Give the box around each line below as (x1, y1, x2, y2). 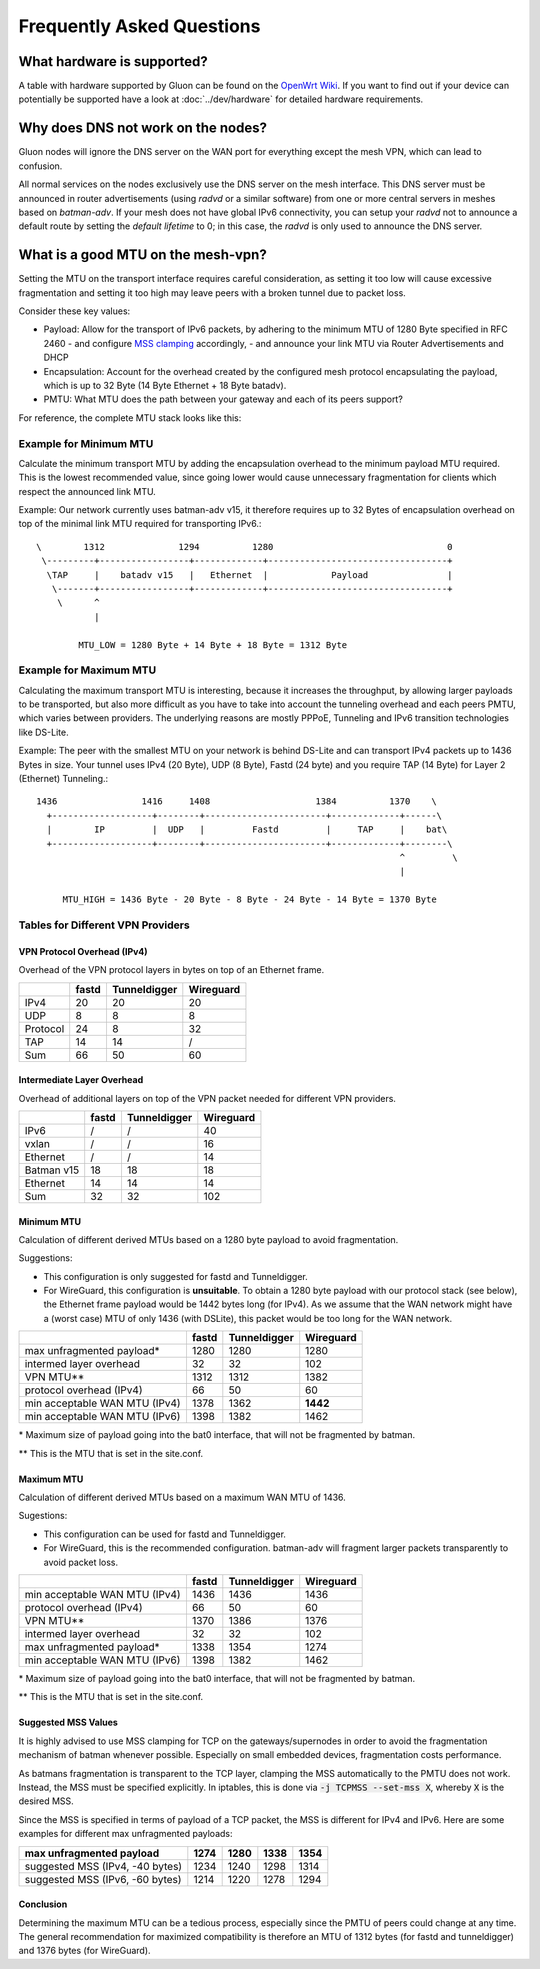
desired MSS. (18, 1795, 74, 1807)
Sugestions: (18, 1510, 68, 1522)
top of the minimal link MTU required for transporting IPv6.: (18, 518, 262, 530)
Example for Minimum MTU (18, 436, 154, 450)
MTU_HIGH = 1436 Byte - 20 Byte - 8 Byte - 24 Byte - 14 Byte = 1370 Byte (62, 894, 437, 905)
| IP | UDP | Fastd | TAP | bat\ (46, 824, 448, 835)
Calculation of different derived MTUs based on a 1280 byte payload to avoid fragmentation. (18, 1233, 399, 1245)
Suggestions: (18, 1252, 74, 1264)
